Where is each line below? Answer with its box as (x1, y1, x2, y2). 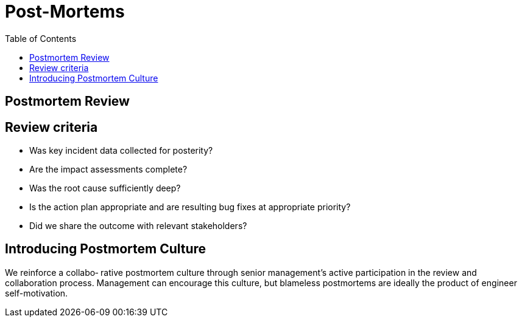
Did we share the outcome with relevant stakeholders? (29, 221, 247, 231)
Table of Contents (5, 33, 77, 44)
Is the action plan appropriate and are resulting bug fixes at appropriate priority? (29, 202, 351, 213)
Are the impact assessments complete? (29, 164, 188, 175)
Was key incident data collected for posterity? (29, 145, 213, 156)
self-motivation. (5, 287, 68, 298)
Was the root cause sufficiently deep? (29, 183, 181, 194)
